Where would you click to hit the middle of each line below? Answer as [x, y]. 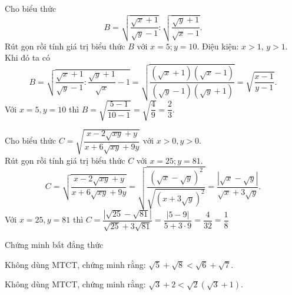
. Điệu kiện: [218, 46]
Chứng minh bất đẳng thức [54, 245]
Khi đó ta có [27, 57]
